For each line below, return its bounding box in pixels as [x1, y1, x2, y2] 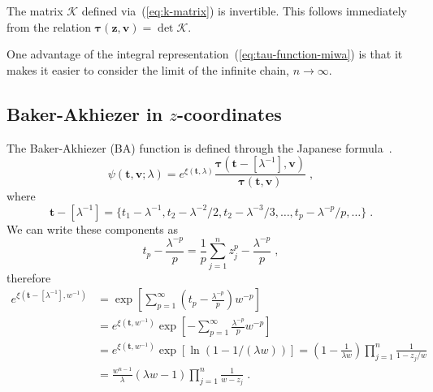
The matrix [6, 2, 63, 19]
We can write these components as [6, 220, 179, 237]
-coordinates [176, 101, 282, 126]
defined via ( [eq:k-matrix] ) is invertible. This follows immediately [81, 2, 407, 19]
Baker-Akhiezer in [6, 101, 163, 126]
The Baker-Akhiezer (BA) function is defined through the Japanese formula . [6, 139, 392, 156]
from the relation [6, 18, 91, 35]
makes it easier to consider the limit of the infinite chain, [6, 61, 289, 78]
